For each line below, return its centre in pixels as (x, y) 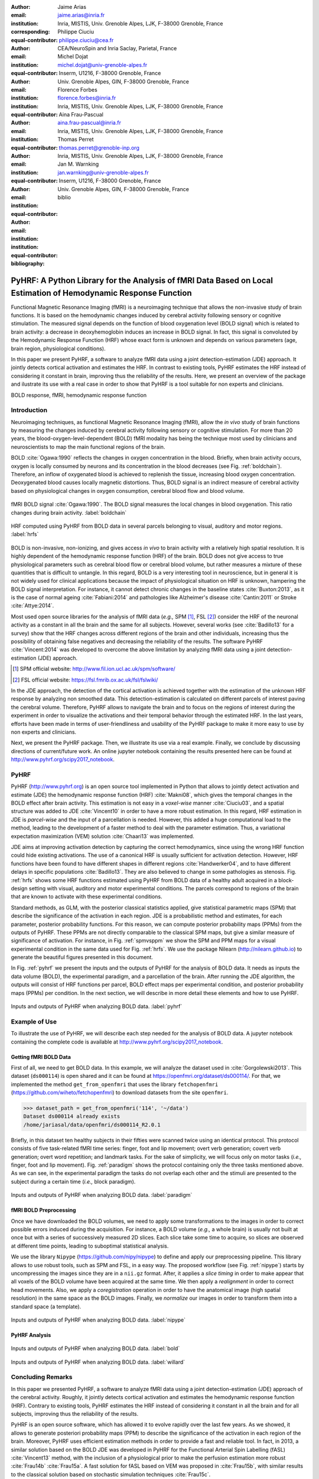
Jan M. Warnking (78, 164)
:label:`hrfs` (25, 534)
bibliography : (28, 264)
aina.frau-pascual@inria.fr (89, 123)
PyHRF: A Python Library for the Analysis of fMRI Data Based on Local (142, 280)
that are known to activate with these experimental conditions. (87, 897)
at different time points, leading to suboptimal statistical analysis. (90, 1246)
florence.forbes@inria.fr (87, 98)
